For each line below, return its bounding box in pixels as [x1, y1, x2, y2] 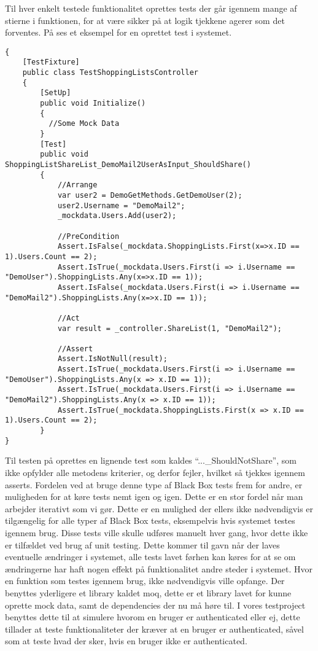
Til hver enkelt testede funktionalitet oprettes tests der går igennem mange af [5, 2, 297, 14]
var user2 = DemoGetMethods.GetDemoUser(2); [57, 190, 242, 200]
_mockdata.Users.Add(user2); [57, 211, 177, 220]
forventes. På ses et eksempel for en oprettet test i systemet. [5, 26, 232, 39]
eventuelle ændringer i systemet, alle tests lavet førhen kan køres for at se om [5, 550, 296, 563]
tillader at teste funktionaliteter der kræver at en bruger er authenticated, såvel [5, 622, 304, 635]
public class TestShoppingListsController [22, 68, 198, 77]
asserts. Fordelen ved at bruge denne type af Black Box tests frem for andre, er [5, 478, 303, 491]
